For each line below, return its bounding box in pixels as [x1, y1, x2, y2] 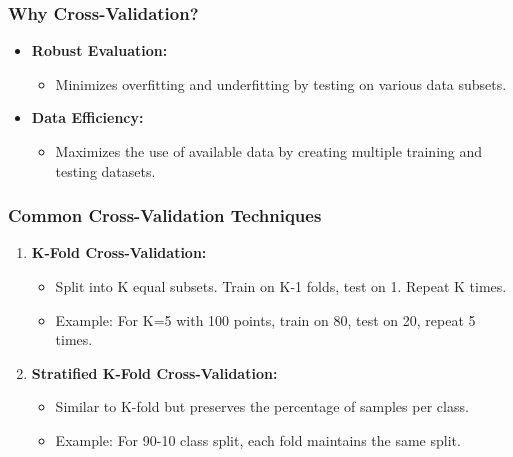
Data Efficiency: [31, 107, 144, 128]
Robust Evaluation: [31, 40, 168, 61]
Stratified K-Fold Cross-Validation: [31, 362, 278, 383]
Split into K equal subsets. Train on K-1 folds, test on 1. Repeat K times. [55, 276, 507, 296]
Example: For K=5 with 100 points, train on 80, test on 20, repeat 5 [55, 309, 476, 330]
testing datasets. [55, 160, 156, 181]
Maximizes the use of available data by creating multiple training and [55, 141, 483, 161]
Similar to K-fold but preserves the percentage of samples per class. [55, 396, 469, 417]
